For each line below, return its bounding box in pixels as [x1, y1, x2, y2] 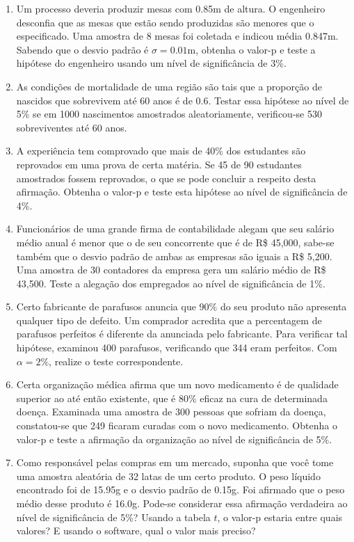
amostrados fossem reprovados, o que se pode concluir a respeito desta [16, 170, 316, 185]
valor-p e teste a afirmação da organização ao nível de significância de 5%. [16, 431, 332, 446]
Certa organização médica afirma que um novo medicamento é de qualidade [16, 377, 339, 392]
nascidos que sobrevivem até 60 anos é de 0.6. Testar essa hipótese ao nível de [16, 93, 349, 107]
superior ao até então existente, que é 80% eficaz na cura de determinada [16, 390, 328, 405]
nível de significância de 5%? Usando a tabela [16, 509, 211, 524]
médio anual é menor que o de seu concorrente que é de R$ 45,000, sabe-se [16, 234, 335, 249]
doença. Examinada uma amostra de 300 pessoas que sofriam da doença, [16, 404, 326, 419]
